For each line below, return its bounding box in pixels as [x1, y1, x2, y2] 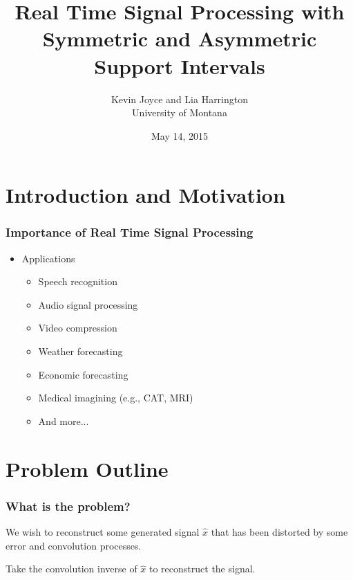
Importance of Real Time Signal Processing [6, 224, 254, 241]
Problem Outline [6, 454, 169, 482]
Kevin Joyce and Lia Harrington [111, 91, 249, 106]
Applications [21, 251, 75, 265]
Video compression [38, 320, 117, 335]
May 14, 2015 [151, 128, 209, 143]
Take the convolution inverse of [6, 561, 137, 576]
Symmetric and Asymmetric [42, 24, 317, 53]
